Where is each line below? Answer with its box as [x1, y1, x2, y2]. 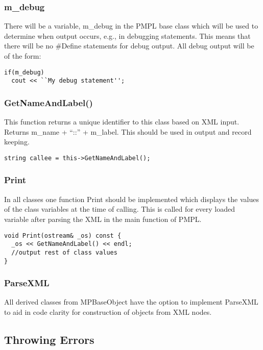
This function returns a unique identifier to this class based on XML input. [4, 116, 240, 127]
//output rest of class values [11, 248, 117, 256]
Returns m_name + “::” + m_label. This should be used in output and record [4, 126, 252, 137]
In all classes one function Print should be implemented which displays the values [4, 193, 259, 204]
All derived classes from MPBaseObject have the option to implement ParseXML [4, 296, 258, 307]
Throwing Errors [4, 331, 94, 347]
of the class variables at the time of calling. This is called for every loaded [4, 204, 235, 214]
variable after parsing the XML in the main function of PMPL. [4, 213, 202, 224]
